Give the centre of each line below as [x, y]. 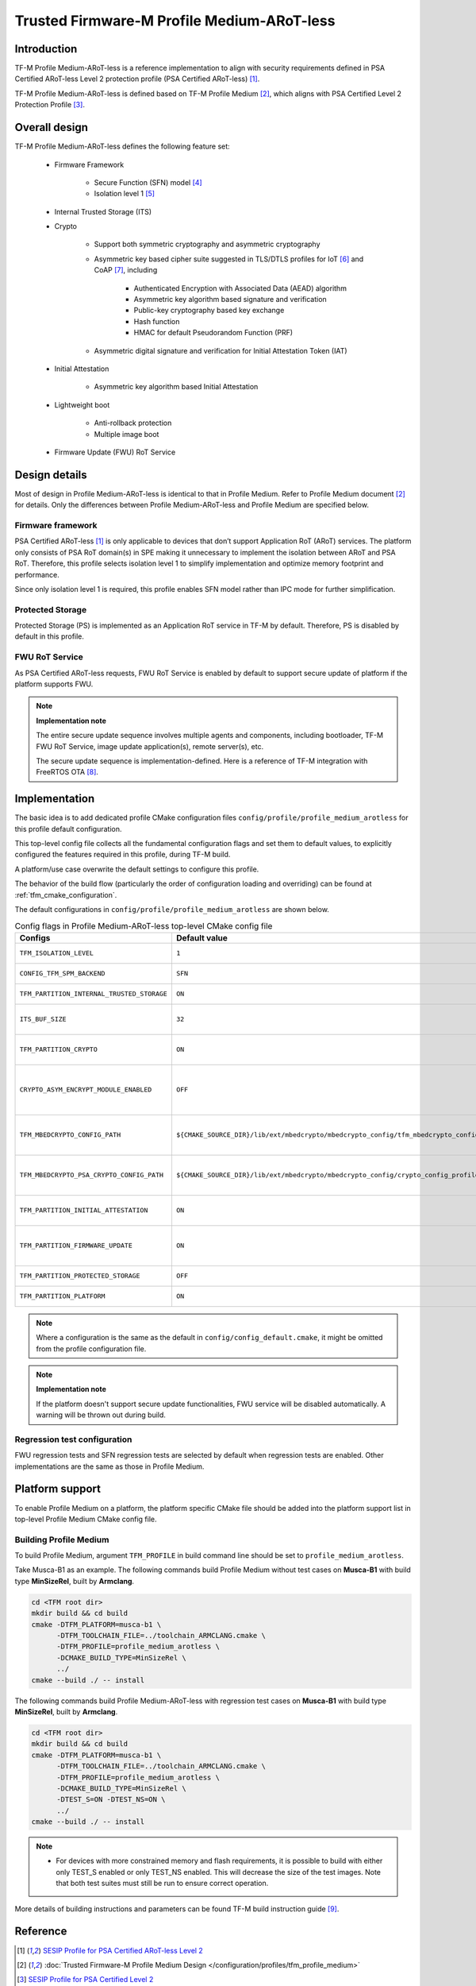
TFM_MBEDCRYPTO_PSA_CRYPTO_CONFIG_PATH [92, 1175]
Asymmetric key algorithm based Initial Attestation [176, 387]
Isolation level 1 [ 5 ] [124, 194]
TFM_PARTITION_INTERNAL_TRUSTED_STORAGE [94, 994]
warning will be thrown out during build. [101, 1415]
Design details [51, 475]
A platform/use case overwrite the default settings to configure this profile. [137, 869]
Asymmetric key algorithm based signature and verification [230, 299]
